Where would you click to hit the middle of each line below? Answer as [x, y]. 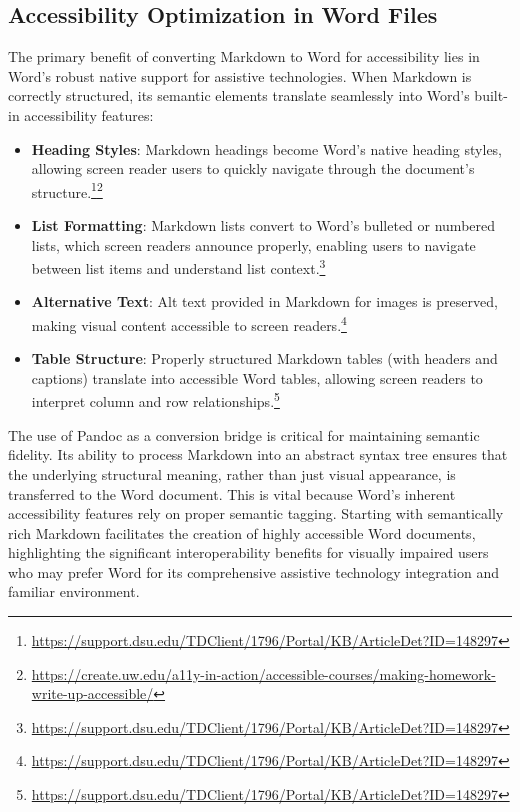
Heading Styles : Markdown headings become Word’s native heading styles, [267, 148]
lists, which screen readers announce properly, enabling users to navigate [253, 244]
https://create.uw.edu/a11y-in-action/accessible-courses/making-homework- [263, 673]
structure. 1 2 [67, 190]
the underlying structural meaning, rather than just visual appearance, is [232, 473]
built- [491, 95]
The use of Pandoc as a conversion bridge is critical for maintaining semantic [244, 434]
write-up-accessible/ [92, 693]
